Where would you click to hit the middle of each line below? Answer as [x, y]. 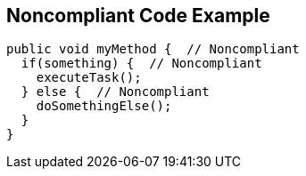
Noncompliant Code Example [138, 16]
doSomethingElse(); [104, 106]
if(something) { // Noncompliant [141, 64]
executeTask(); [89, 78]
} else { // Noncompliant [115, 92]
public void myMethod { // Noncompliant [153, 49]
